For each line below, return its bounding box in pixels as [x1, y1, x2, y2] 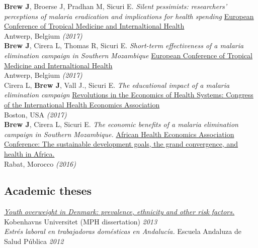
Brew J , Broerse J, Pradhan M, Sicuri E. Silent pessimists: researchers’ [4, 1, 227, 11]
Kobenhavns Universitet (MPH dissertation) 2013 [4, 216, 157, 226]
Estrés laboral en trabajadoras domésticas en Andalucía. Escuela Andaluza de [4, 226, 241, 236]
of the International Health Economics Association [4, 99, 160, 109]
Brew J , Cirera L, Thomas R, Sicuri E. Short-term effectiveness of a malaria [4, 40, 244, 51]
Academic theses [4, 183, 92, 198]
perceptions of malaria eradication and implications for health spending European [4, 11, 254, 21]
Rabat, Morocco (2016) [4, 158, 76, 169]
